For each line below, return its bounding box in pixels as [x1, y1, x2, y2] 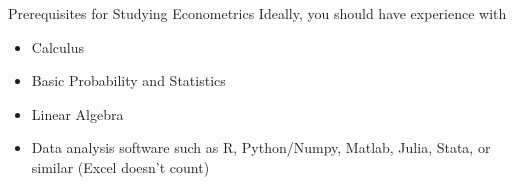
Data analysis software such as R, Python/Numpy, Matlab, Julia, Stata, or [31, 137, 491, 158]
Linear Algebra [31, 103, 124, 124]
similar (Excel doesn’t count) [31, 156, 210, 177]
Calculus [31, 36, 84, 57]
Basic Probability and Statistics [31, 70, 226, 91]
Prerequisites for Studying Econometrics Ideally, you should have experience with [8, 3, 507, 23]
